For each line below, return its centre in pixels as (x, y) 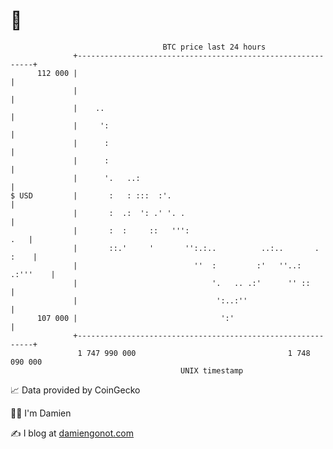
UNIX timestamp (212, 370)
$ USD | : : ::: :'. (91, 195)
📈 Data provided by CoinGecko (75, 390)
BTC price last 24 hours (214, 47)
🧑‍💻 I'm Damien (41, 413)
